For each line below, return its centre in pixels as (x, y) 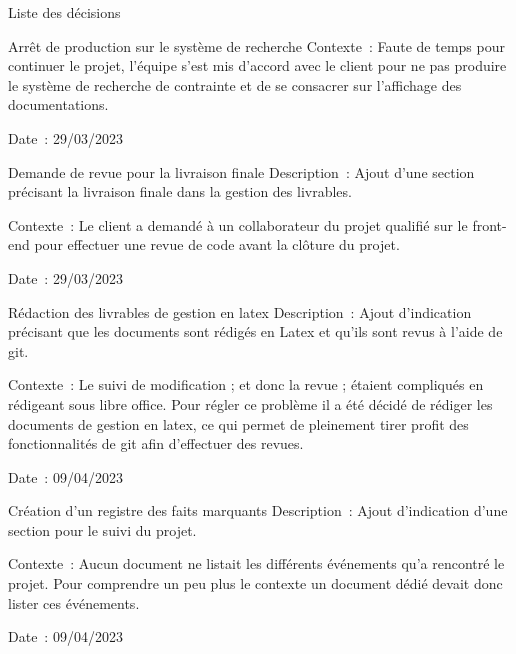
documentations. (58, 104)
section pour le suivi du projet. (102, 529)
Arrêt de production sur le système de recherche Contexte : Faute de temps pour (256, 45)
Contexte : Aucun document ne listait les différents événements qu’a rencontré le (256, 563)
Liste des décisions (64, 12)
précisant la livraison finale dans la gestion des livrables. (180, 191)
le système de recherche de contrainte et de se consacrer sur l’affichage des (235, 84)
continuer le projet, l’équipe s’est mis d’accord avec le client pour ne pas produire (257, 65)
